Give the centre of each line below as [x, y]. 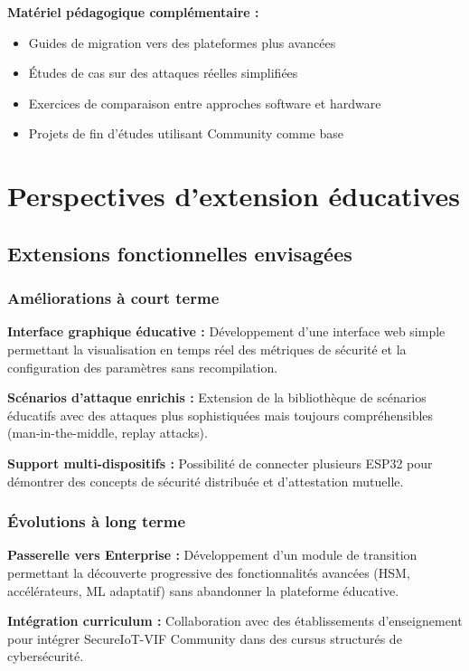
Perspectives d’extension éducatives [234, 196]
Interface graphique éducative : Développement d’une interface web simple [226, 331]
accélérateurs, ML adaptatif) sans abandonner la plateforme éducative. [203, 590]
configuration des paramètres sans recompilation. [143, 367]
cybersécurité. [46, 656]
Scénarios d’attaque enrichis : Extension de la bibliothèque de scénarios [217, 397]
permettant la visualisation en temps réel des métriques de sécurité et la [207, 349]
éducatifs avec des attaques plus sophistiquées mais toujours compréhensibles [220, 415]
